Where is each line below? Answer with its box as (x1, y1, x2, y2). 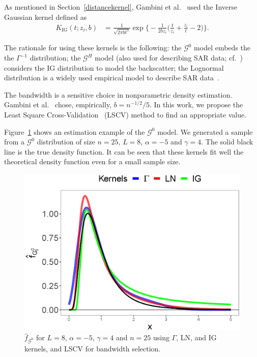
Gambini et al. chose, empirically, (4, 99, 112, 110)
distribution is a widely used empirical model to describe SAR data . (4, 72, 219, 83)
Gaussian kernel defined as (4, 11, 87, 22)
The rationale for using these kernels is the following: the (4, 42, 182, 53)
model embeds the (194, 42, 250, 53)
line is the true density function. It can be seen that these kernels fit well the (4, 146, 244, 157)
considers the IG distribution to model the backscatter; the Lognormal (4, 62, 224, 73)
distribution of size (37, 136, 95, 147)
